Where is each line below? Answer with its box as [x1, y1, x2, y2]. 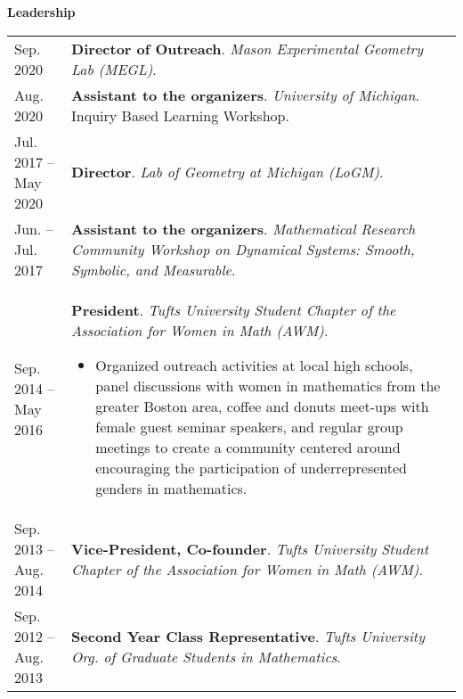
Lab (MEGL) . [71, 58, 157, 79]
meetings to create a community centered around [95, 436, 401, 457]
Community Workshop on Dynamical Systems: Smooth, [71, 238, 415, 259]
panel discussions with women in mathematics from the [95, 374, 441, 396]
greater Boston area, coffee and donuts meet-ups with [95, 395, 429, 416]
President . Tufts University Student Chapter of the [71, 299, 396, 320]
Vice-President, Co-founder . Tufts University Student [71, 538, 429, 559]
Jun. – [14, 218, 53, 239]
